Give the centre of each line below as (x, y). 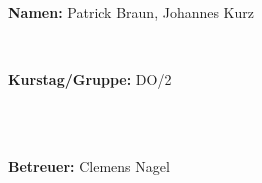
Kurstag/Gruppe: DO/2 (90, 79)
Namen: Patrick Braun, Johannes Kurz (131, 12)
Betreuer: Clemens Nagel (89, 165)
